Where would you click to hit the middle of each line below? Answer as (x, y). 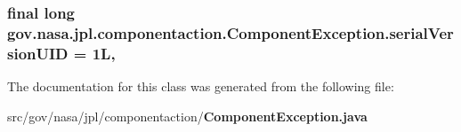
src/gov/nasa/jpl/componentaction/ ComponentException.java (187, 116)
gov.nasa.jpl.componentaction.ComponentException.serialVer (230, 32)
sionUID (38, 53)
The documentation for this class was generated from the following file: (201, 86)
